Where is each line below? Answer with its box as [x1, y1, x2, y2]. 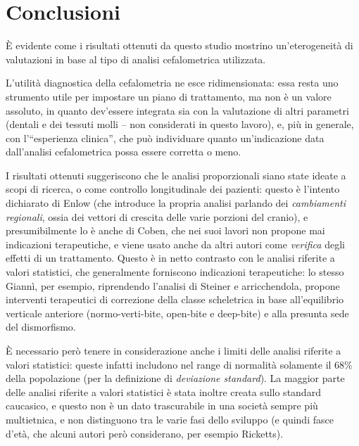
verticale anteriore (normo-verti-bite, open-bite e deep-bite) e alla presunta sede [6, 305, 349, 320]
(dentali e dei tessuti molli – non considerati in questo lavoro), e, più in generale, [6, 117, 354, 132]
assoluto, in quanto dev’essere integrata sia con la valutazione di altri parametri [6, 103, 349, 117]
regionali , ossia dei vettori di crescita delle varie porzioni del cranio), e [6, 209, 308, 224]
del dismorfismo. [6, 319, 76, 334]
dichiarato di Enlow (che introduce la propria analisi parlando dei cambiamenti [6, 196, 346, 210]
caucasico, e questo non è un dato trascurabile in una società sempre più [6, 398, 318, 413]
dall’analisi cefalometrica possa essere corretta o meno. [6, 144, 241, 159]
